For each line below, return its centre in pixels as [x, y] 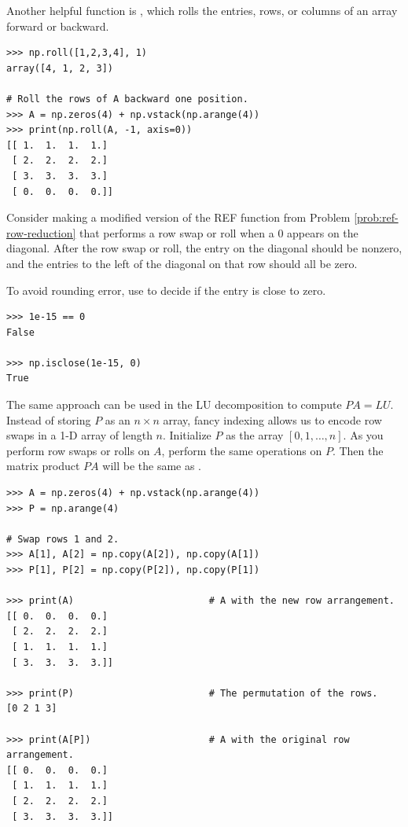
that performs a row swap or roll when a [177, 232]
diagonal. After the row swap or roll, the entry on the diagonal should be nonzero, [204, 248]
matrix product [43, 466]
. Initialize [187, 435]
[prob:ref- [376, 217]
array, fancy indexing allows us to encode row [272, 419]
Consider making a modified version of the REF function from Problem [178, 217]
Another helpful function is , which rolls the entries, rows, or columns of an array [202, 10]
